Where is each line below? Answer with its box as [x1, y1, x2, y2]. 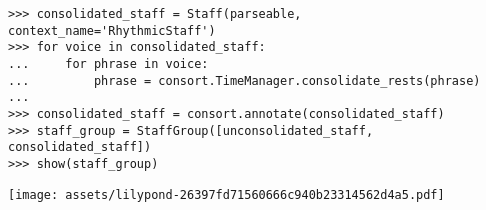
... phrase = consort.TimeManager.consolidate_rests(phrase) [8, 73, 481, 88]
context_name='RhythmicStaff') [8, 23, 216, 38]
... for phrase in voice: [8, 56, 209, 71]
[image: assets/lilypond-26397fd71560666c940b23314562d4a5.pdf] [8, 187, 445, 202]
